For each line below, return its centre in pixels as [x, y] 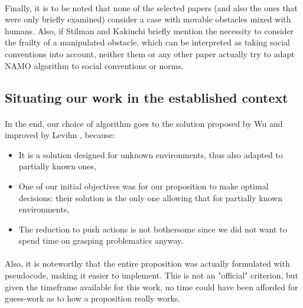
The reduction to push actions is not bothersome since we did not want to [153, 229]
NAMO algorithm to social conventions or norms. [94, 65]
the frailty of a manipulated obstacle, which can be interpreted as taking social [147, 42]
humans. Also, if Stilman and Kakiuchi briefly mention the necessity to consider [149, 30]
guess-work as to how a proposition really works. [93, 298]
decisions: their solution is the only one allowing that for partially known [150, 197]
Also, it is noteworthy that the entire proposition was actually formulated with [147, 263]
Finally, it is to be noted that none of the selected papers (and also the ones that [151, 7]
